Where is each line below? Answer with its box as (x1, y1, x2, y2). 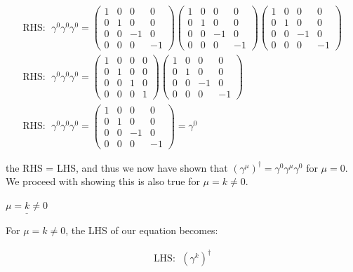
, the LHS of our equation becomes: (65, 223, 218, 238)
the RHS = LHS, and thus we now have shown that (6, 160, 228, 175)
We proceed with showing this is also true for (6, 174, 200, 189)
